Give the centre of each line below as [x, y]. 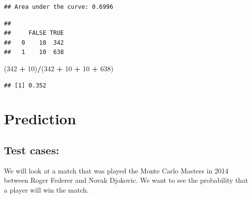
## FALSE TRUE [34, 33]
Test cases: [32, 150]
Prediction [40, 119]
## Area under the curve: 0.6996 [59, 7]
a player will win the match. [46, 189]
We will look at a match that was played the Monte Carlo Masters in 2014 [116, 170]
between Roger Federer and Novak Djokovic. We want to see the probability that [126, 180]
